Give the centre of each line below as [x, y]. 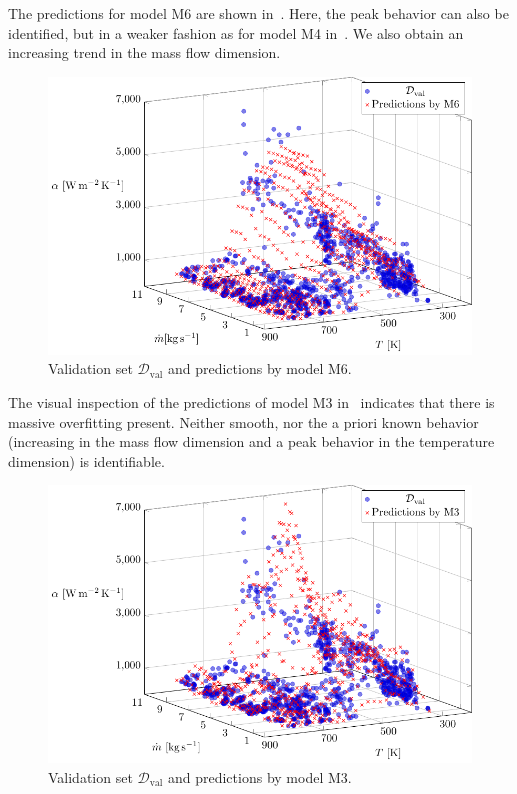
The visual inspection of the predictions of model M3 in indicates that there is [251, 401]
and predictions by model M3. [259, 776]
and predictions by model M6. [259, 368]
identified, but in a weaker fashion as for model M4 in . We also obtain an [236, 32]
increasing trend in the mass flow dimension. [144, 52]
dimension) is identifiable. [86, 460]
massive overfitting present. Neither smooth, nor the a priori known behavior [243, 421]
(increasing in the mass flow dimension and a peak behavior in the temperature [251, 441]
